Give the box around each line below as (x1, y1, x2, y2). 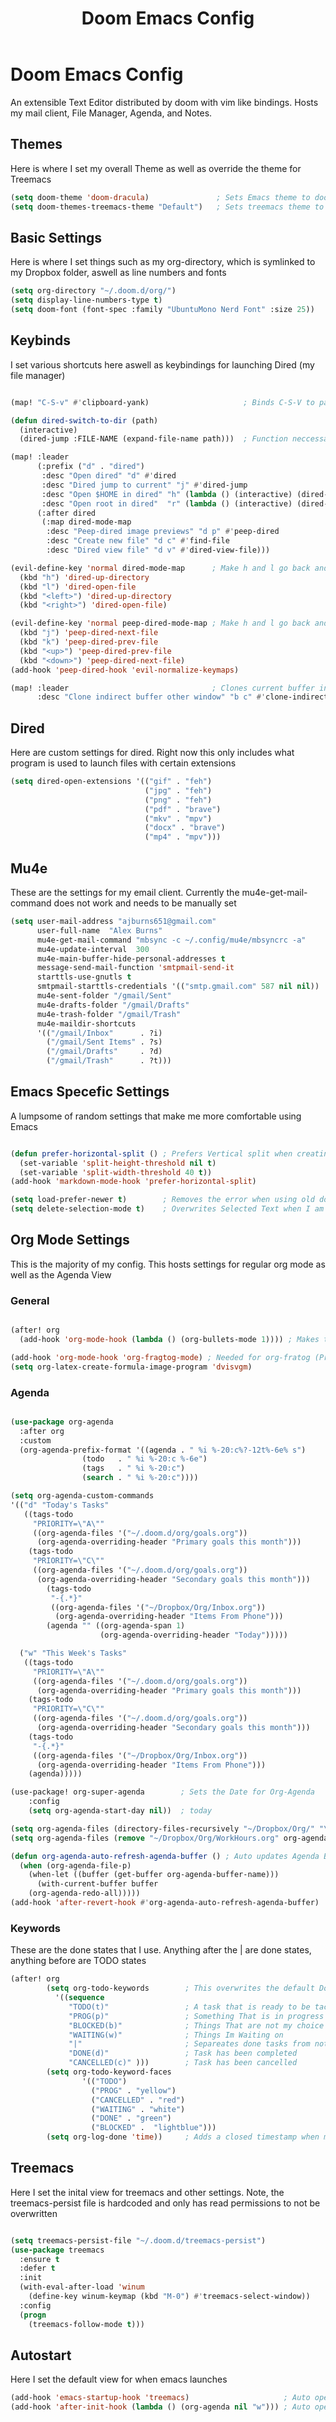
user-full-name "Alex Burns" (36, 925, 163, 936)
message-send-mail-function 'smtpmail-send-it (36, 963, 235, 973)
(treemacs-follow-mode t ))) (28, 2319, 145, 2329)
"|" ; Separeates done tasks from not (68, 2039, 329, 2049)
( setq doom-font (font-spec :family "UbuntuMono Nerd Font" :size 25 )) (10, 305, 315, 315)
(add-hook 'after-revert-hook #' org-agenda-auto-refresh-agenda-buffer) (10, 1898, 320, 1908)
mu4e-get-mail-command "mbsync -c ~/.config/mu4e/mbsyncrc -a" (36, 935, 307, 945)
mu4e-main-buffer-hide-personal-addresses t (36, 953, 226, 964)
